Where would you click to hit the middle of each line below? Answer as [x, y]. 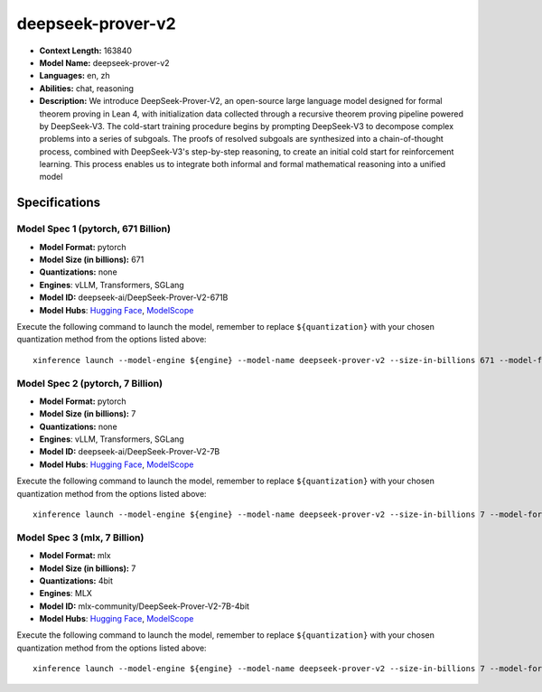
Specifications [59, 203]
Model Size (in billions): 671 [92, 259]
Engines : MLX [65, 594]
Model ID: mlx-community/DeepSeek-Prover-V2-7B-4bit [145, 606]
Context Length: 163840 [86, 51]
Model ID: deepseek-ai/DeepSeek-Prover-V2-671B [134, 297]
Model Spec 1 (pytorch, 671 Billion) [94, 229]
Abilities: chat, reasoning [87, 88]
